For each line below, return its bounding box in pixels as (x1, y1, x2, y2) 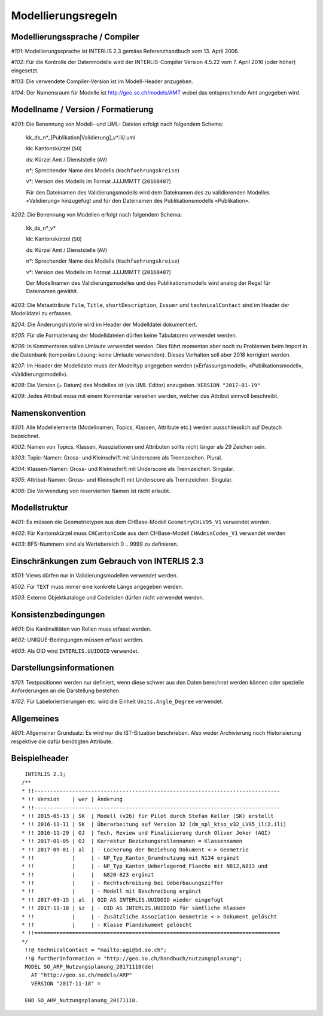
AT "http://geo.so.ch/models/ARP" (31, 972, 133, 978)
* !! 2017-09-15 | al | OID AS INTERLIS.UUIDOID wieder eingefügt (22, 896, 224, 903)
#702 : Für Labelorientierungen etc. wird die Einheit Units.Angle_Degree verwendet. (11, 698, 224, 705)
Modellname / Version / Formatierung (11, 105, 154, 115)
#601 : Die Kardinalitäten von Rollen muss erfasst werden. (11, 625, 152, 632)
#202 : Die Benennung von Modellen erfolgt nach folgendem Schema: (11, 211, 182, 218)
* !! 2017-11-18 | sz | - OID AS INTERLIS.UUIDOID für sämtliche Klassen (22, 905, 246, 912)
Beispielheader (11, 753, 69, 763)
